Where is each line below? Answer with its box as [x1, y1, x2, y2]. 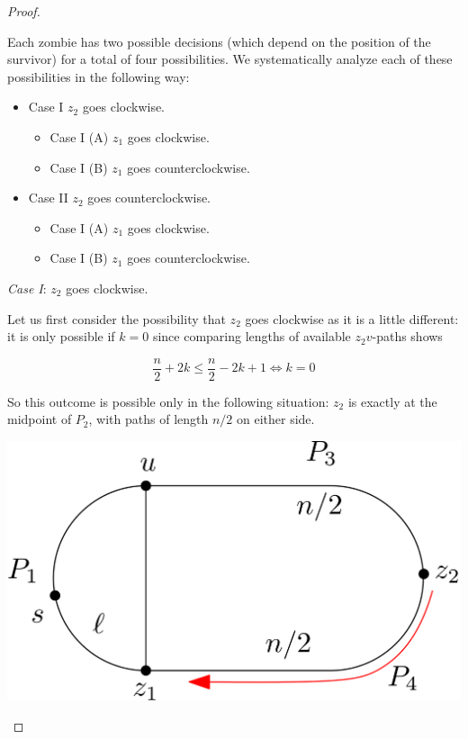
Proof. [7, 2, 40, 20]
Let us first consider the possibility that [7, 309, 226, 328]
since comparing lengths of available [152, 327, 351, 346]
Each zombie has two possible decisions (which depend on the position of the [7, 32, 431, 50]
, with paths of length [88, 410, 209, 428]
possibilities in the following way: [7, 67, 190, 86]
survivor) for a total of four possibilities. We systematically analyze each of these [7, 50, 453, 68]
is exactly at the [347, 392, 437, 410]
